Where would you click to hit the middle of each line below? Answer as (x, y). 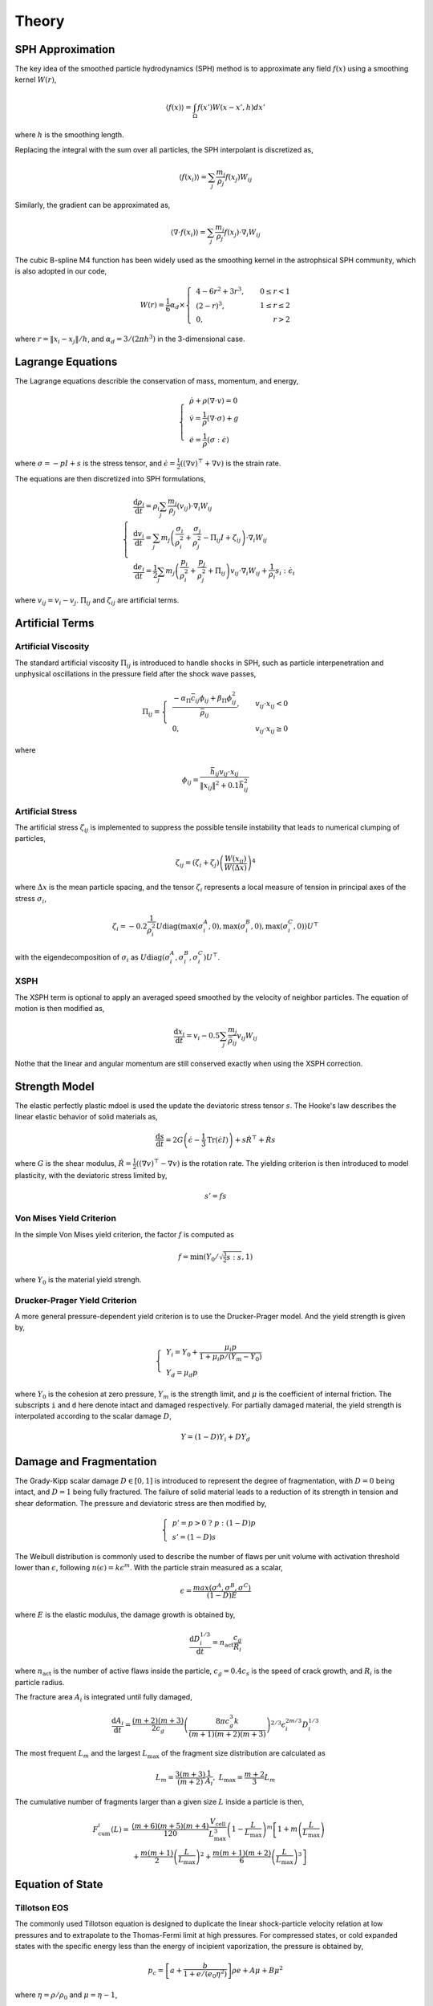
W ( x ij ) (236, 859)
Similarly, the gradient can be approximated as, (93, 205)
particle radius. (40, 1682)
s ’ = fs (216, 1196)
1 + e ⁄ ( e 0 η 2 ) (205, 1974)
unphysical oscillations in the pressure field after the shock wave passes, (136, 673)
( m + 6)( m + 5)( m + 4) (170, 1826)
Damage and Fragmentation (86, 1462)
